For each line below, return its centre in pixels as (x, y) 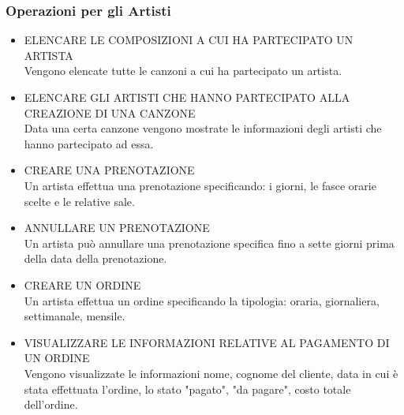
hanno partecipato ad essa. (89, 143)
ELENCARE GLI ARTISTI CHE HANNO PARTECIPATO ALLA (187, 97)
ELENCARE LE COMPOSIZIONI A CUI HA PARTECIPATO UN (189, 40)
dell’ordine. (51, 404)
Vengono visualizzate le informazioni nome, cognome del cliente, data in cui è (211, 373)
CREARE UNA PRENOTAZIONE (109, 170)
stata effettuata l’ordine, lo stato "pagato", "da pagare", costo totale (187, 389)
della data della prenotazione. (95, 258)
